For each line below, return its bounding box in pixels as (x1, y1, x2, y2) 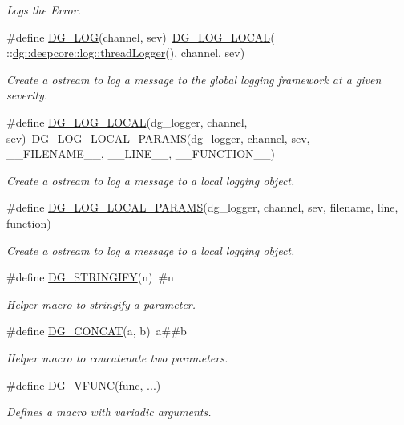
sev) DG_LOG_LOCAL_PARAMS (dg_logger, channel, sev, (6, 129, 310, 146)
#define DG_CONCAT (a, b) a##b (6, 322, 187, 339)
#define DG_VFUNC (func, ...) (6, 376, 161, 393)
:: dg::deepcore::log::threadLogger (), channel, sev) (6, 44, 245, 61)
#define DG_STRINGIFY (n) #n (6, 269, 174, 285)
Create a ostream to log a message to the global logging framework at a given (6, 71, 382, 87)
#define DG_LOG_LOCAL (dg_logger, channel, (6, 113, 248, 130)
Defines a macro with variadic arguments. (6, 403, 212, 420)
